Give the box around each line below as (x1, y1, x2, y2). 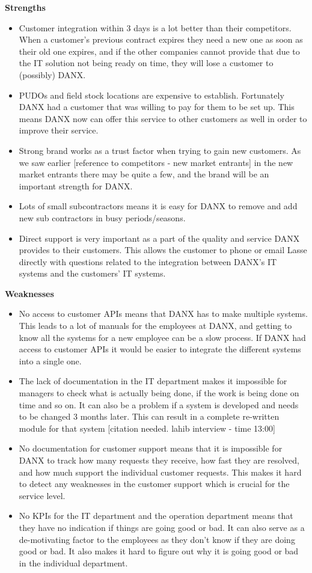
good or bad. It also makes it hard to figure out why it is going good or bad (19, 545, 299, 557)
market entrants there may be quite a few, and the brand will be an (19, 168, 269, 180)
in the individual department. (19, 556, 128, 569)
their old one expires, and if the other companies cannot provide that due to (19, 44, 300, 57)
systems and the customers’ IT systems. (19, 267, 166, 280)
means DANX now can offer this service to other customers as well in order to (19, 112, 307, 124)
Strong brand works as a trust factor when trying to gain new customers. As (19, 144, 301, 156)
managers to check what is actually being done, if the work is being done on (19, 387, 299, 399)
